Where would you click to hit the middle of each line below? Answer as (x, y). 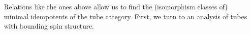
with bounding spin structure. (49, 26)
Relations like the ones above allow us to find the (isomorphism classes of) (116, 6)
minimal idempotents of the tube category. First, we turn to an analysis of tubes (125, 16)
